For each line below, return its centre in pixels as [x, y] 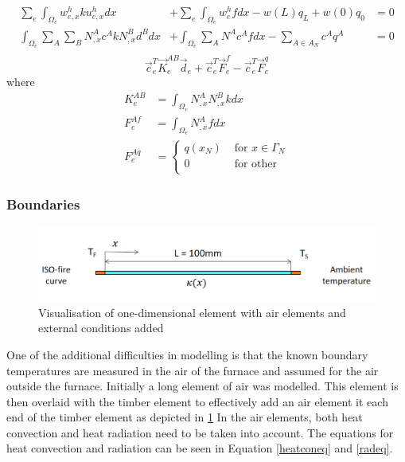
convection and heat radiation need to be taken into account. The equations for [200, 432]
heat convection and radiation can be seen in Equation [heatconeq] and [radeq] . [200, 448]
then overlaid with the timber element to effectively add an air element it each [197, 401]
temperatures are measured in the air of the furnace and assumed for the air [193, 370]
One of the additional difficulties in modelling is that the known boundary [187, 354]
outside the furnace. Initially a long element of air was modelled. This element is [202, 386]
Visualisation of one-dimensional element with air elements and [192, 312]
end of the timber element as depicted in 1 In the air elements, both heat [185, 417]
